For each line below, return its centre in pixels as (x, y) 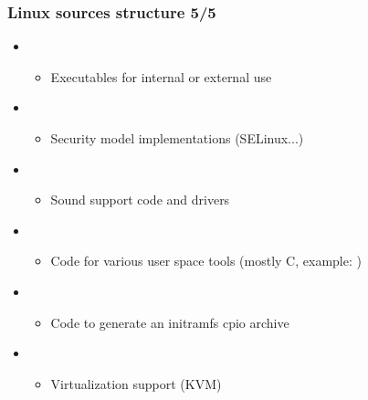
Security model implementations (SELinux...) (177, 138)
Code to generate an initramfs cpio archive (170, 322)
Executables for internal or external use (161, 76)
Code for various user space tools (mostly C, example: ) (206, 261)
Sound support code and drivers (140, 200)
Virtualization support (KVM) (136, 383)
